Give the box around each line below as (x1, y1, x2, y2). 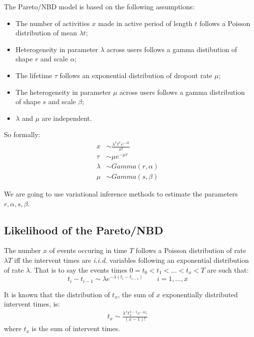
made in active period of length (98, 18, 193, 28)
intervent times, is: (4, 299, 60, 309)
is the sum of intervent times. (31, 323, 120, 334)
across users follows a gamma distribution (119, 86, 245, 97)
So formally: (4, 129, 40, 140)
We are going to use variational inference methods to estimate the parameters (4, 189, 238, 199)
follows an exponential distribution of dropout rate (59, 70, 212, 80)
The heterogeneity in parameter (15, 86, 111, 97)
